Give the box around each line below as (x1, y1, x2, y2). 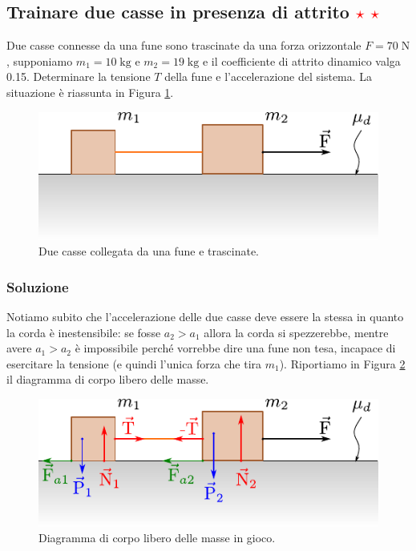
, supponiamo (6, 52, 73, 69)
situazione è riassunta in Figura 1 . (6, 83, 174, 100)
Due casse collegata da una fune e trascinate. (38, 243, 259, 259)
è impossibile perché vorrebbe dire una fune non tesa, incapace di (75, 340, 396, 356)
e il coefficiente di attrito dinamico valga (202, 52, 401, 69)
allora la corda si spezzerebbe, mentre (204, 324, 389, 340)
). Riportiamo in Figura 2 (279, 355, 406, 372)
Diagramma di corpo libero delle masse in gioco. (38, 529, 276, 546)
